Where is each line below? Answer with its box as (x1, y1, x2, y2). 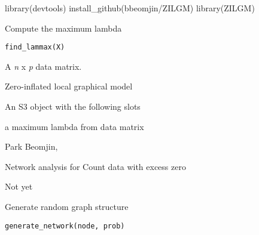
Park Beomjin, (5, 140, 58, 153)
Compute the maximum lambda (5, 21, 122, 34)
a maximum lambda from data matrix (5, 120, 144, 132)
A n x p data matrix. (5, 60, 82, 72)
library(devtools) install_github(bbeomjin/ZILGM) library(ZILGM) (5, 2, 255, 14)
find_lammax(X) (5, 43, 65, 52)
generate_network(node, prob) (5, 221, 125, 230)
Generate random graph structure (5, 200, 129, 212)
